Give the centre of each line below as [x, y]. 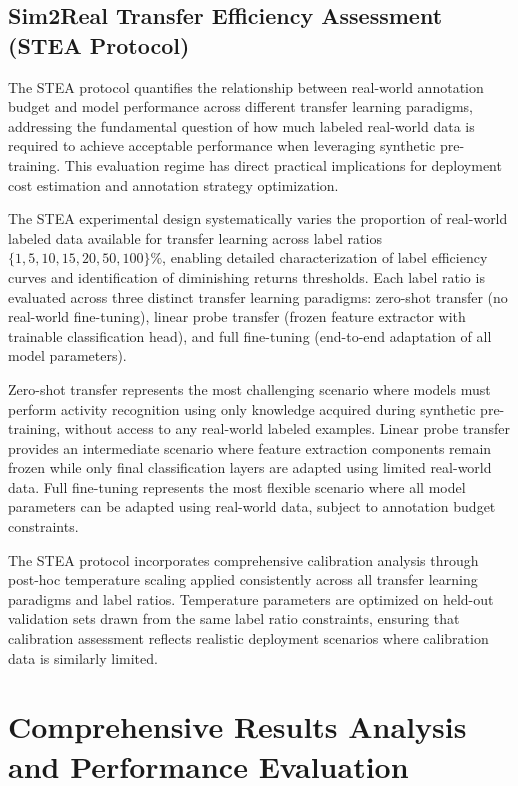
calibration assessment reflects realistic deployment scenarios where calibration [248, 638]
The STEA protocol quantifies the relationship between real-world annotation [246, 86]
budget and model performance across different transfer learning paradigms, [240, 106]
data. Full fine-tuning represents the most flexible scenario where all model [237, 486]
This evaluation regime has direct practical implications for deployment [283, 164]
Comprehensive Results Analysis [237, 726]
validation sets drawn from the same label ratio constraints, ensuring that [234, 618]
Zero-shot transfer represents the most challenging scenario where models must [249, 388]
